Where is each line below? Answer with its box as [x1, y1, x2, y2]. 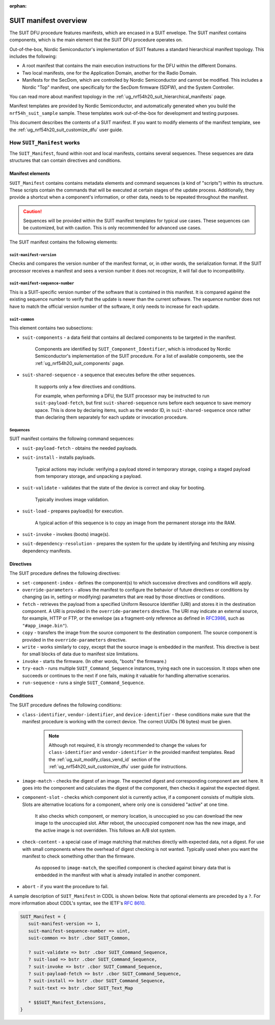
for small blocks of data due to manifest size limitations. [22, 651, 140, 657]
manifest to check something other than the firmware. [22, 853, 135, 860]
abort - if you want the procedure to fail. [22, 884, 109, 890]
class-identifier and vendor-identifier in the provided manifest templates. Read [48, 749, 235, 755]
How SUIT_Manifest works [9, 139, 80, 147]
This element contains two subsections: [9, 325, 93, 331]
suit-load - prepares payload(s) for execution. [22, 508, 124, 514]
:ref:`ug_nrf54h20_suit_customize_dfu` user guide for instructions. [48, 764, 187, 770]
